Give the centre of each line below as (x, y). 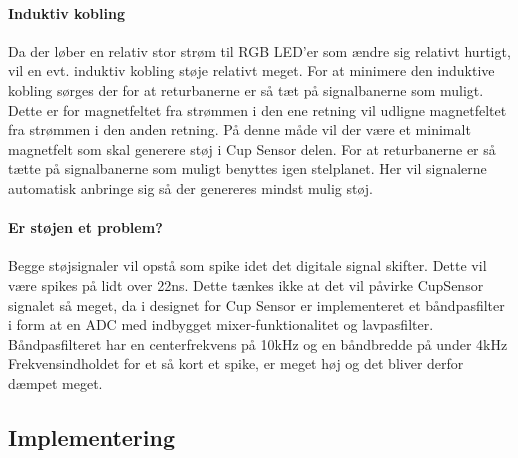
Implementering (91, 436)
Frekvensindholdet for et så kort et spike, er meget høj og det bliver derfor (236, 363)
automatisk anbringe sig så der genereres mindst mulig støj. (190, 187)
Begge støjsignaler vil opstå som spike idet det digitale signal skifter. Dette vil (247, 265)
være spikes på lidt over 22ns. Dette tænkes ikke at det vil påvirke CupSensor (246, 284)
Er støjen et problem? (85, 227)
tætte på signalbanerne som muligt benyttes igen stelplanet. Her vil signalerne (247, 168)
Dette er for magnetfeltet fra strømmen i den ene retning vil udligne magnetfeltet (257, 109)
